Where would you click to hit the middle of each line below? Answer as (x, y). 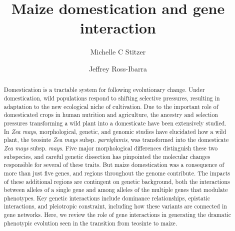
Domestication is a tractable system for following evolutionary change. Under (104, 90)
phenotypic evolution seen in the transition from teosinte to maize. (90, 223)
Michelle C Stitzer (118, 52)
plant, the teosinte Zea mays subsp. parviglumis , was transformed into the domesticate (116, 140)
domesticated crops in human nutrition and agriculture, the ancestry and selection (111, 115)
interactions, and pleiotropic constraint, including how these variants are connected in (115, 206)
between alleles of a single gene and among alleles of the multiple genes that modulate (116, 190)
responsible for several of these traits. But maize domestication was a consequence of (114, 165)
